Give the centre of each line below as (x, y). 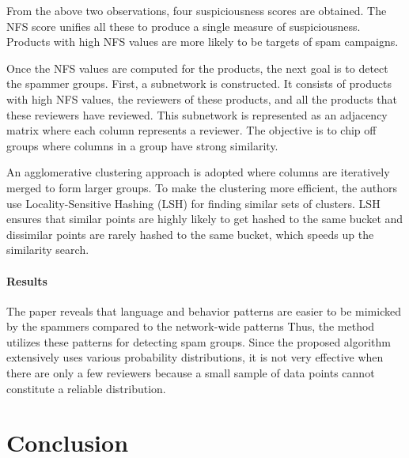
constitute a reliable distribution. (86, 388)
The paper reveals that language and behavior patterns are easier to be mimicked (204, 310)
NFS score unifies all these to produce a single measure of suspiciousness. (184, 26)
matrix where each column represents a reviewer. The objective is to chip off (191, 130)
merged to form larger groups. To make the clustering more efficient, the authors (202, 187)
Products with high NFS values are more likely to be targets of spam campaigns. (203, 42)
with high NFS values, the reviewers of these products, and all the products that (202, 98)
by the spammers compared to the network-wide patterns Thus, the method (191, 326)
